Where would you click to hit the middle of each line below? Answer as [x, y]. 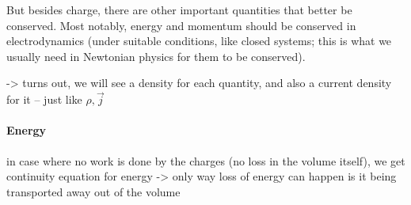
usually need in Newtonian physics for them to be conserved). [156, 56]
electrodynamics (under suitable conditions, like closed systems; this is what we [199, 41]
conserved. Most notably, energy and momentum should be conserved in [181, 25]
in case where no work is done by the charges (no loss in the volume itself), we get [206, 160]
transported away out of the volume [93, 191]
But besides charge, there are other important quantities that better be [179, 9]
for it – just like [44, 99]
